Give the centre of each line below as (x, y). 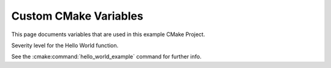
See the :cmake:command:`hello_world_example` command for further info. (106, 57)
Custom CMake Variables (77, 16)
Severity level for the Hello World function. (65, 45)
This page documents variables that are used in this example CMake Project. (108, 34)
